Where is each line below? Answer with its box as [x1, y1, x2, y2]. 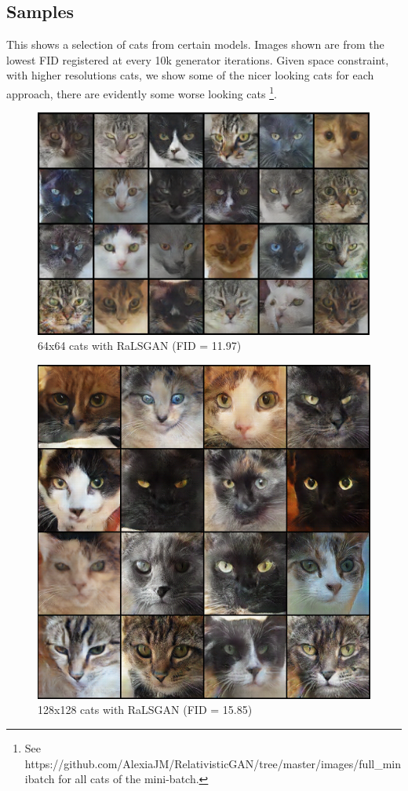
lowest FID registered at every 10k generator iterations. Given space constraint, [6, 51, 389, 68]
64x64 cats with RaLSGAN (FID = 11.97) [38, 337, 242, 354]
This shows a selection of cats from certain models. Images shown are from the [6, 36, 384, 53]
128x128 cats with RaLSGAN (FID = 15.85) [38, 701, 253, 718]
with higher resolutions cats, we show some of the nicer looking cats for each [6, 67, 374, 83]
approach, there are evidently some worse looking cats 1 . [6, 83, 277, 101]
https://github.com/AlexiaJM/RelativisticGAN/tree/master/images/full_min [24, 755, 402, 771]
